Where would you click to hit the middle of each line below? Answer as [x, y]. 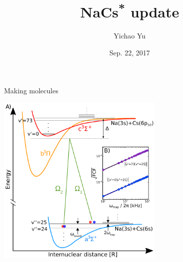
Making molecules [31, 90]
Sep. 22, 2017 [130, 53]
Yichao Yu [130, 36]
